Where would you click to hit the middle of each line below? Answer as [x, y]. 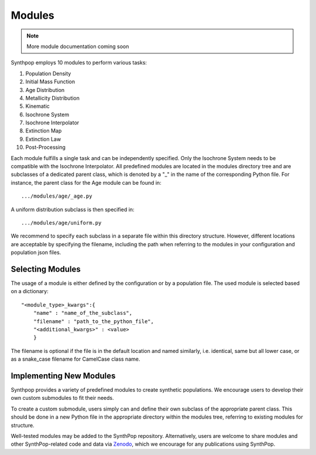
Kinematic [37, 106]
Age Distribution [45, 90]
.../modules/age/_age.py [57, 196]
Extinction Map [44, 131]
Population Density [48, 73]
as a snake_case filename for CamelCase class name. [75, 359]
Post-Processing [45, 147]
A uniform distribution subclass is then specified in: [73, 209]
